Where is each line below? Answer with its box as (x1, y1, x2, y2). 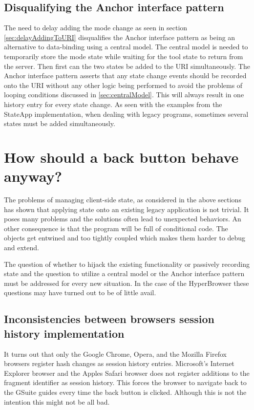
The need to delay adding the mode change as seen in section (4, 22, 188, 33)
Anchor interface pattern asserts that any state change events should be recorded (4, 70, 247, 81)
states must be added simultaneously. (4, 118, 115, 129)
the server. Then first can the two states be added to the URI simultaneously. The (4, 61, 250, 71)
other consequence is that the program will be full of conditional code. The (4, 223, 228, 233)
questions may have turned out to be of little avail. (4, 287, 156, 298)
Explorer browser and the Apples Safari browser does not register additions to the (4, 367, 250, 378)
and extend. (4, 242, 39, 253)
